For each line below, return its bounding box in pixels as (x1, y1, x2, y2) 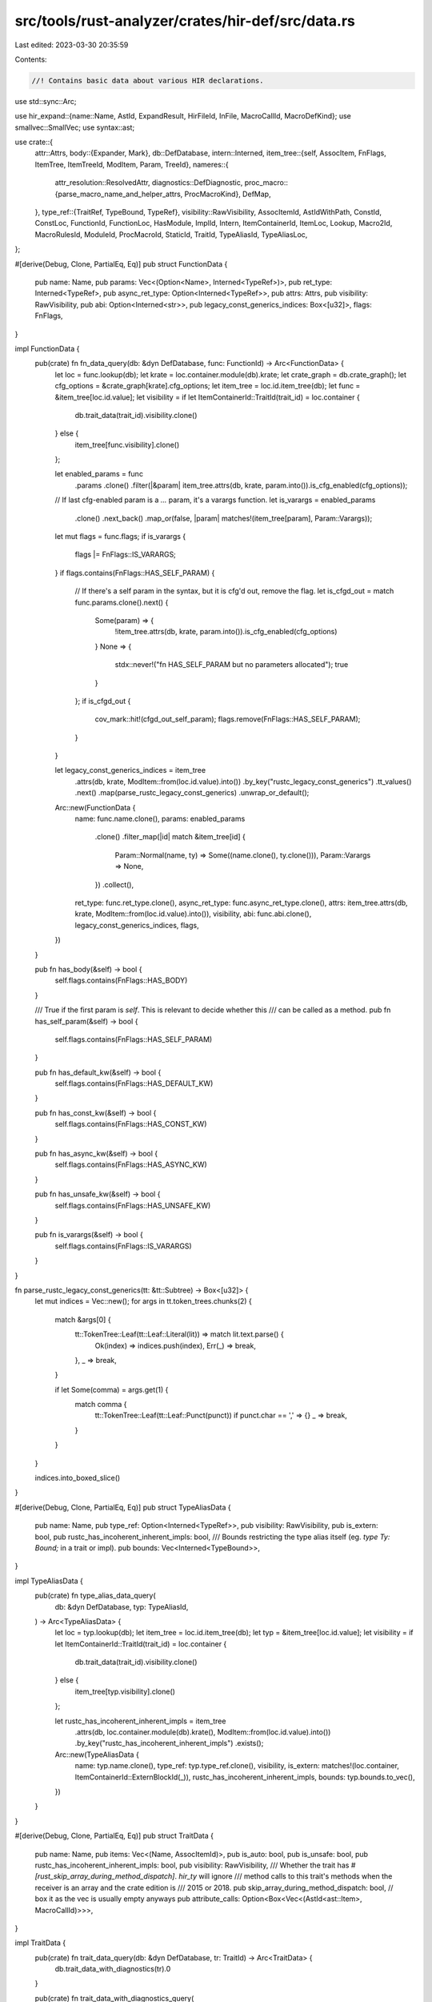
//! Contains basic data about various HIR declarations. (31, 76, 264, 85)
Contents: (14, 54, 47, 64)
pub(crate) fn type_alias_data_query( (34, 1590, 156, 1601)
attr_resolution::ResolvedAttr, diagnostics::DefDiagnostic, (54, 178, 243, 187)
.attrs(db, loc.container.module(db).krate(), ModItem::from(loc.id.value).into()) (74, 1727, 331, 1737)
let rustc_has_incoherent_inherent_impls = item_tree (54, 1716, 226, 1726)
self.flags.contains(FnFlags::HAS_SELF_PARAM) (54, 1034, 213, 1044)
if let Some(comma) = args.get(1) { (54, 1385, 169, 1394)
